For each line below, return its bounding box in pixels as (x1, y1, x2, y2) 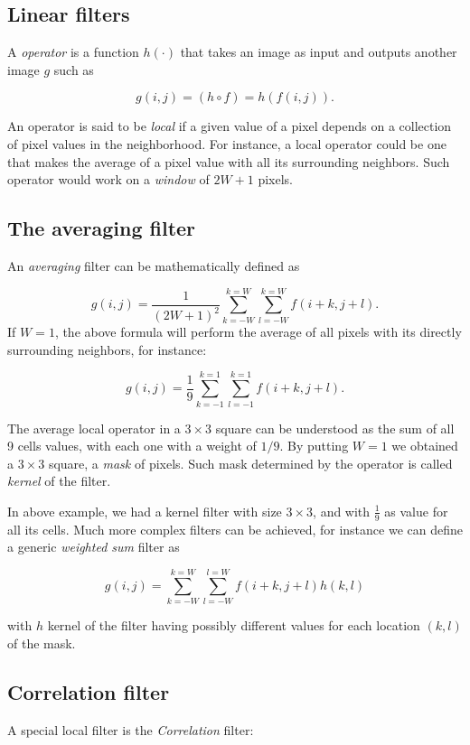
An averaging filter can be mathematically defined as (7, 256, 300, 275)
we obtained (391, 436, 458, 455)
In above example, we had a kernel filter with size (7, 501, 282, 520)
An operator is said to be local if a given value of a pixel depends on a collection (7, 116, 452, 135)
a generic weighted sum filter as (7, 537, 180, 556)
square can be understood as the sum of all (215, 418, 455, 437)
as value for (384, 501, 448, 520)
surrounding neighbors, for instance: (7, 340, 207, 359)
